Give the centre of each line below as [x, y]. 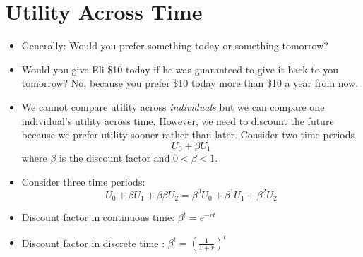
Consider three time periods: [83, 181]
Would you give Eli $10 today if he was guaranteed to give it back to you [180, 69]
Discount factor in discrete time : [93, 243]
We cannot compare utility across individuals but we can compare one [173, 106]
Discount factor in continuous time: [98, 217]
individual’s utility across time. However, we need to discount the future [178, 120]
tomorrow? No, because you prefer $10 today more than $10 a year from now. [190, 83]
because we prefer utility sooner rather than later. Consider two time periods [188, 135]
